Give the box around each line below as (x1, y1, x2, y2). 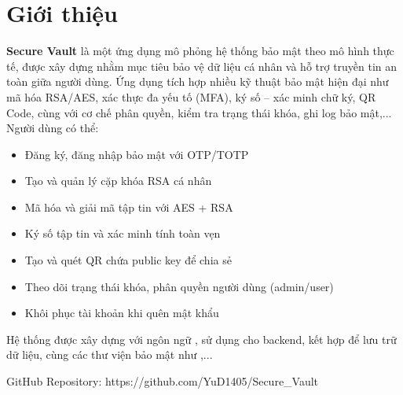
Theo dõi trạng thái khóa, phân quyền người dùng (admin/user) (24, 278, 334, 294)
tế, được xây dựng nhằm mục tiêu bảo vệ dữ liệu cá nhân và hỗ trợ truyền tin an (6, 57, 398, 74)
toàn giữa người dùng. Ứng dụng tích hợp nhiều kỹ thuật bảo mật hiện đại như (6, 73, 389, 90)
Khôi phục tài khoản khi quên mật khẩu (24, 305, 219, 321)
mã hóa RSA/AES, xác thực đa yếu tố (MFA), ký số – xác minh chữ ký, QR (6, 88, 376, 105)
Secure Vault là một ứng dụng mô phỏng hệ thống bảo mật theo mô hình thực (6, 42, 394, 59)
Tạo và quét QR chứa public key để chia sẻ (24, 252, 232, 268)
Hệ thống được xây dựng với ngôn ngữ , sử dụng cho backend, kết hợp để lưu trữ (6, 330, 397, 347)
